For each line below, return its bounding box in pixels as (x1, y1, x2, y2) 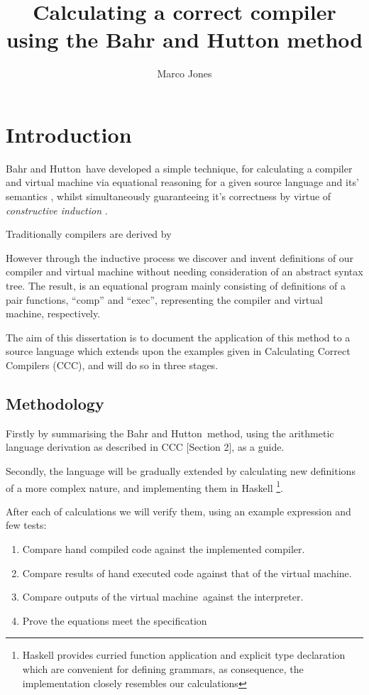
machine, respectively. (6, 306, 101, 321)
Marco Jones (157, 66, 212, 81)
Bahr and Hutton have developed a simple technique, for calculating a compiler (6, 160, 353, 175)
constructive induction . (6, 202, 108, 217)
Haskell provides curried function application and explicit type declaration (22, 647, 346, 662)
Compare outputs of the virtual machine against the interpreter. (22, 589, 304, 604)
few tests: (6, 518, 47, 532)
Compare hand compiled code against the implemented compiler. (22, 541, 305, 556)
